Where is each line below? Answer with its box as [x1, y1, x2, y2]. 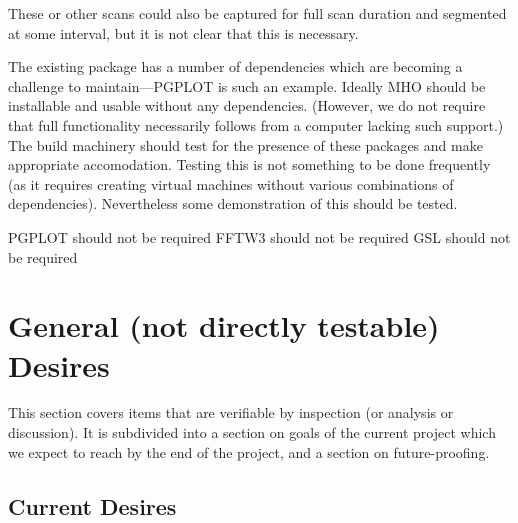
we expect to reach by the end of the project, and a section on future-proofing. [8, 441, 490, 462]
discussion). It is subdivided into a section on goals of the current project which [8, 422, 496, 443]
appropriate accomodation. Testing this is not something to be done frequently [8, 154, 491, 175]
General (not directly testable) [8, 305, 440, 346]
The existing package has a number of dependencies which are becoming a [8, 56, 463, 77]
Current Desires [8, 490, 177, 521]
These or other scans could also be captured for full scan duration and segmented [8, 3, 507, 23]
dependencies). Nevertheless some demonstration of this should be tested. [8, 193, 458, 214]
